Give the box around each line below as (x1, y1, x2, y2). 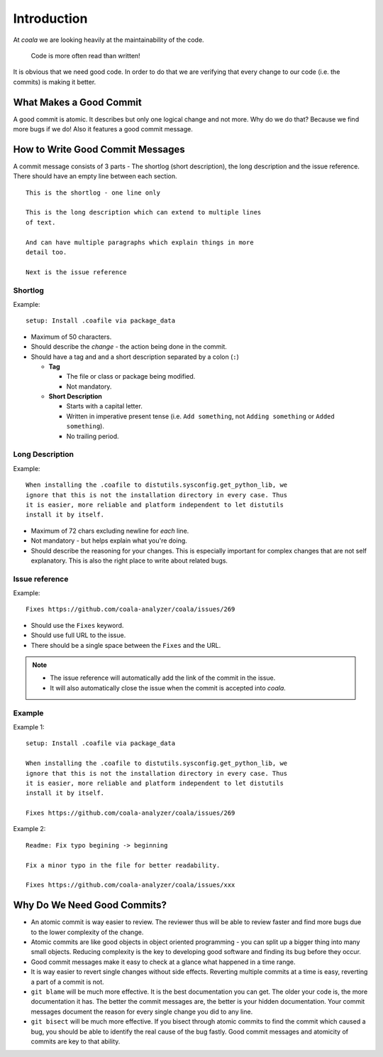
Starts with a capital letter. (66, 402, 143, 411)
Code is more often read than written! (30, 51, 141, 60)
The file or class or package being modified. (66, 372, 196, 381)
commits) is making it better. (13, 77, 96, 86)
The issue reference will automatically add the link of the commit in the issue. (50, 673, 276, 682)
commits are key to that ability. (30, 1037, 121, 1046)
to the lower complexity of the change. (30, 928, 144, 936)
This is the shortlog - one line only (26, 188, 161, 197)
